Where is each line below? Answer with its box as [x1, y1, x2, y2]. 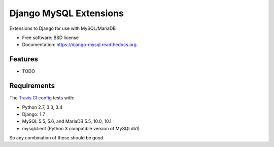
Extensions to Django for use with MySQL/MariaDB [9, 25, 116, 31]
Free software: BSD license [22, 34, 79, 41]
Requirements [9, 82, 55, 90]
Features [9, 55, 38, 63]
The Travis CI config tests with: [9, 95, 75, 101]
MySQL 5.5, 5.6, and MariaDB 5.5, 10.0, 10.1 [22, 118, 112, 124]
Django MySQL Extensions [9, 8, 124, 19]
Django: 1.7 [22, 111, 46, 117]
